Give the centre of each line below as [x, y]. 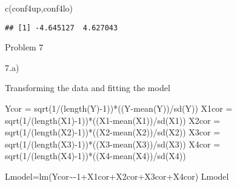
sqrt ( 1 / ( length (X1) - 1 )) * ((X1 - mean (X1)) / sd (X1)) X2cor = [113, 120]
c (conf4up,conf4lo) [39, 8]
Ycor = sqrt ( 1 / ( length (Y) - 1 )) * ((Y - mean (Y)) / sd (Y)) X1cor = [119, 108]
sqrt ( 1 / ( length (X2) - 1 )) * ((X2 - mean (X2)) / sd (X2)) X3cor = [113, 132]
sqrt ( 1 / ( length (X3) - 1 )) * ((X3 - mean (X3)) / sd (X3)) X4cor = [113, 144]
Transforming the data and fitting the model [88, 88]
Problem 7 [24, 47]
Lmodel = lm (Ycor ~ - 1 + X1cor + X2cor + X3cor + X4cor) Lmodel [117, 176]
